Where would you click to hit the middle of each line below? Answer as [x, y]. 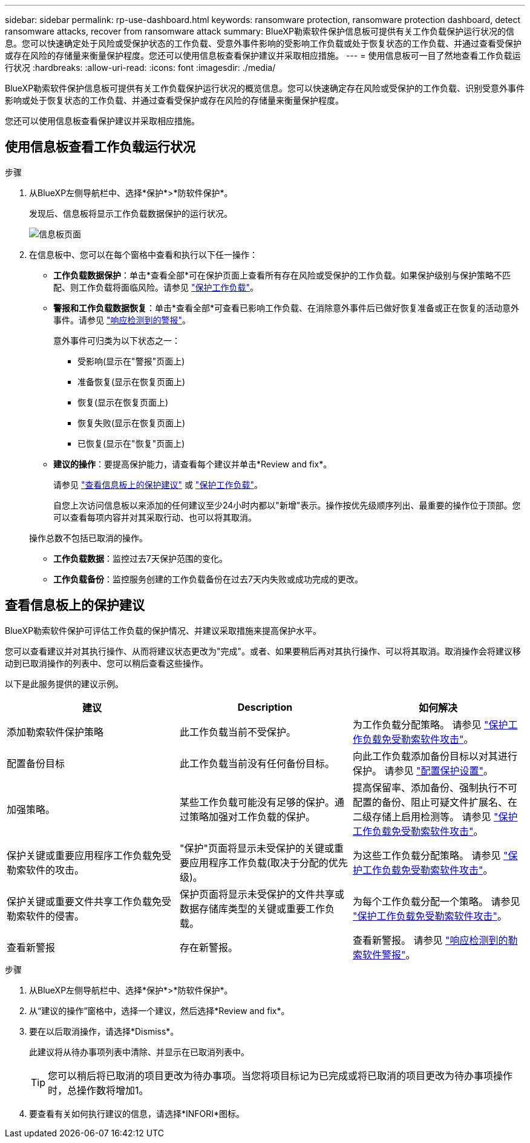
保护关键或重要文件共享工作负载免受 [89, 901]
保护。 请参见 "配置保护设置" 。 [423, 770]
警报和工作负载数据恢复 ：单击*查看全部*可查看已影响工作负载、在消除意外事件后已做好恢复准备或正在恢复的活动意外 [286, 308]
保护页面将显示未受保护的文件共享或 [262, 894]
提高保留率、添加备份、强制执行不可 [435, 787]
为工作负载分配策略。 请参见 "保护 [430, 724]
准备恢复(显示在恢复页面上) [132, 381]
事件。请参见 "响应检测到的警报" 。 [122, 320]
